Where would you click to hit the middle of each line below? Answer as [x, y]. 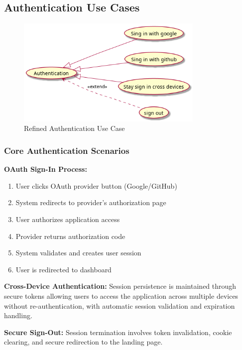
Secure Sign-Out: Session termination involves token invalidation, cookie [118, 332]
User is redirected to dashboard [63, 269]
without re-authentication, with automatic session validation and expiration [120, 305]
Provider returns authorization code [70, 236]
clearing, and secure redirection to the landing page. [83, 342]
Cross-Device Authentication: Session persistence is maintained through [120, 286]
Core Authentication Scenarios [67, 150]
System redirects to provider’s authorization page [91, 202]
